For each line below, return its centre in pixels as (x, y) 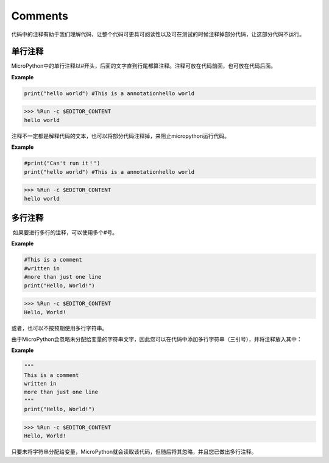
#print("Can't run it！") (62, 163)
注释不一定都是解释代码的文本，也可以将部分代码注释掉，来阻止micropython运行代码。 (120, 136)
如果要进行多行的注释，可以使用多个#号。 (65, 232)
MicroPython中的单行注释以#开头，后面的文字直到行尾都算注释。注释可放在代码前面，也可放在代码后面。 (144, 66)
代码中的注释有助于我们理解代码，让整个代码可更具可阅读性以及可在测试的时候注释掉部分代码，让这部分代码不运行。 (158, 34)
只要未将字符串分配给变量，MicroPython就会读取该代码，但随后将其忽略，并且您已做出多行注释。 (134, 452)
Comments (40, 16)
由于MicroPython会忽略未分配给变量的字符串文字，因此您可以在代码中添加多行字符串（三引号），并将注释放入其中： (157, 339)
